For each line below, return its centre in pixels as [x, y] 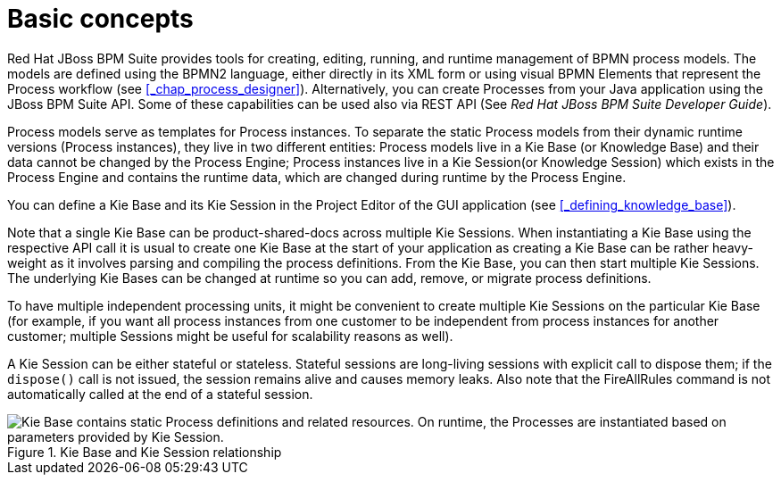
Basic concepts [100, 19]
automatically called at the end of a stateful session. [160, 394]
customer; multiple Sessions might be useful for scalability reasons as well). [230, 336]
